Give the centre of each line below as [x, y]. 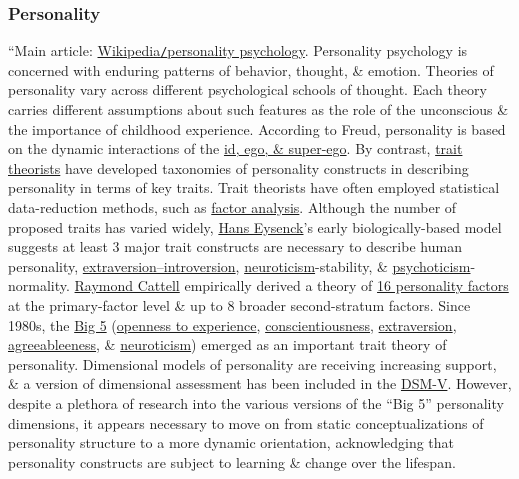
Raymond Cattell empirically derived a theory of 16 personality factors [291, 285]
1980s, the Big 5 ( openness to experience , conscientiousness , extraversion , [232, 324]
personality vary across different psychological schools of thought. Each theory [247, 89]
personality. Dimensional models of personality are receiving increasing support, [252, 363]
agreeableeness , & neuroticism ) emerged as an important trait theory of [227, 344]
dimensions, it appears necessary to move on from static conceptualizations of [246, 422]
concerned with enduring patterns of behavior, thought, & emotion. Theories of [251, 69]
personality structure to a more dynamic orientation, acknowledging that [231, 442]
